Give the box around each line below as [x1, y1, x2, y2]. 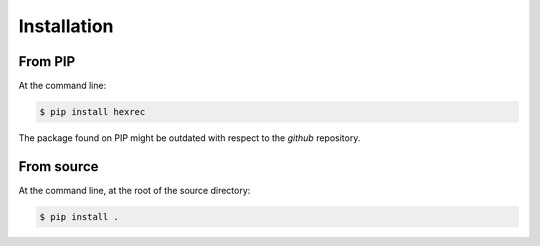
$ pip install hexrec [39, 106, 146, 118]
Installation [18, 15, 114, 37]
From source [18, 158, 99, 175]
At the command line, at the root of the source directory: [18, 184, 251, 196]
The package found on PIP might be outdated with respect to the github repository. [18, 132, 361, 144]
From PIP [18, 53, 76, 70]
